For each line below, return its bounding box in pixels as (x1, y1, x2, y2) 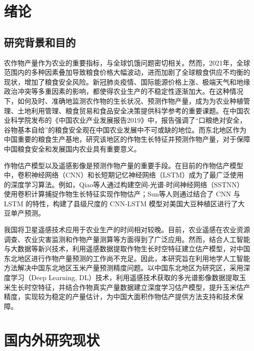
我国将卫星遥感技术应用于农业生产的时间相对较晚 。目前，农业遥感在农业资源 (4, 224, 250, 235)
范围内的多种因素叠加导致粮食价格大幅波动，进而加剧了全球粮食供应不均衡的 (4, 67, 250, 77)
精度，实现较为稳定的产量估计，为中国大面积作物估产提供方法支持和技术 (4, 291, 236, 302)
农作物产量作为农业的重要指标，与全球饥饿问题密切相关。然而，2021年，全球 (4, 57, 250, 67)
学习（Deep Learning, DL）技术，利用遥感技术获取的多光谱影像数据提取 (10, 272, 239, 283)
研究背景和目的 (4, 34, 76, 49)
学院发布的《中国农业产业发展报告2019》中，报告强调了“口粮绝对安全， (17, 115, 247, 125)
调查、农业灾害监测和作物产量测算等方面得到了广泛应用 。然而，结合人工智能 (4, 234, 250, 244)
